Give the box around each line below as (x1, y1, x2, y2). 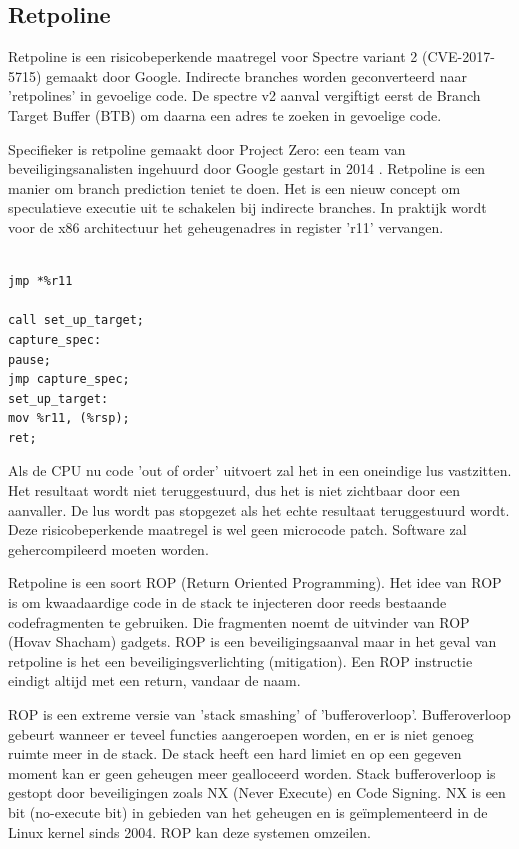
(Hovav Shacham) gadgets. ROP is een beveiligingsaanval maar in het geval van (8, 631, 497, 652)
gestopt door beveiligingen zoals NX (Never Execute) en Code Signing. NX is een (8, 782, 506, 803)
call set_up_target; (8, 313, 145, 328)
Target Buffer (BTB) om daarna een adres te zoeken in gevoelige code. (8, 104, 442, 125)
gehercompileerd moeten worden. (8, 538, 209, 559)
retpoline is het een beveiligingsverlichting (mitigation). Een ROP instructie (8, 650, 473, 671)
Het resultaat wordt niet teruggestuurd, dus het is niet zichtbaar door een (8, 480, 461, 501)
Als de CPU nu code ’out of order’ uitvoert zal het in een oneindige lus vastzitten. (8, 460, 512, 481)
